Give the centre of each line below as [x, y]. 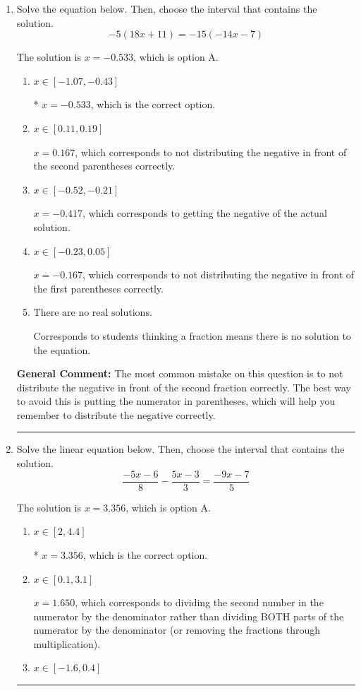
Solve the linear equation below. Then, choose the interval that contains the [180, 449]
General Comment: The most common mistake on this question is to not [180, 373]
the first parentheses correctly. [98, 288]
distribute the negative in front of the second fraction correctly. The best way [184, 387]
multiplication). [67, 643]
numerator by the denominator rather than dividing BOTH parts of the [189, 616]
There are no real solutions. [93, 313]
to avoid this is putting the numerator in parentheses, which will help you [176, 401]
